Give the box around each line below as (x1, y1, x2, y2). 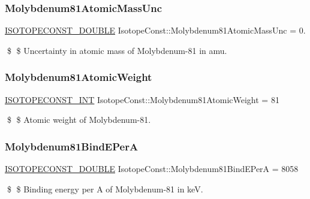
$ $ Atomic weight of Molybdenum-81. (7, 113, 151, 126)
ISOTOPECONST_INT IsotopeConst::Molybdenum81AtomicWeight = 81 (5, 93, 279, 105)
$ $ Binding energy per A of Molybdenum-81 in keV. (7, 182, 203, 195)
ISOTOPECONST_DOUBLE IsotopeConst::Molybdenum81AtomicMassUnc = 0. (5, 24, 306, 37)
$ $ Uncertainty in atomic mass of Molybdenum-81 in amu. (7, 44, 227, 56)
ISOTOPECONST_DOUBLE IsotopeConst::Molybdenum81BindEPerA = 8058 (5, 162, 299, 175)
